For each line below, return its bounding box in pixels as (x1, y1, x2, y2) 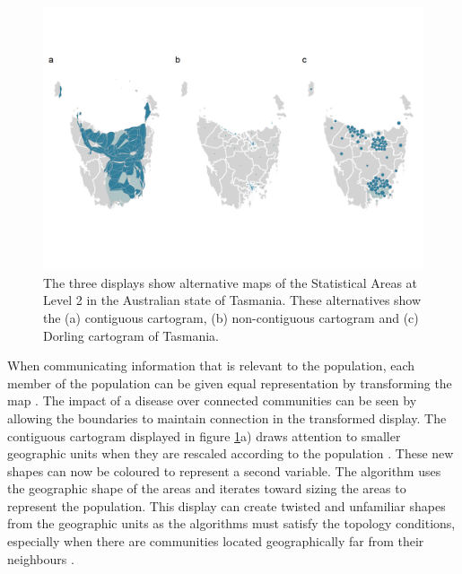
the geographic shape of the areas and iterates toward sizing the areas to (7, 479, 406, 498)
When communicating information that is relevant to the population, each (7, 356, 415, 375)
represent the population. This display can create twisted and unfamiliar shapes (7, 496, 446, 515)
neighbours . (7, 549, 74, 568)
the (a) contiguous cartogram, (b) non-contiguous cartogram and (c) (43, 308, 419, 326)
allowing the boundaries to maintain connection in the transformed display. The (7, 408, 447, 427)
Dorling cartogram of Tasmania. (43, 326, 220, 344)
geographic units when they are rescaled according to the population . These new (7, 444, 454, 463)
